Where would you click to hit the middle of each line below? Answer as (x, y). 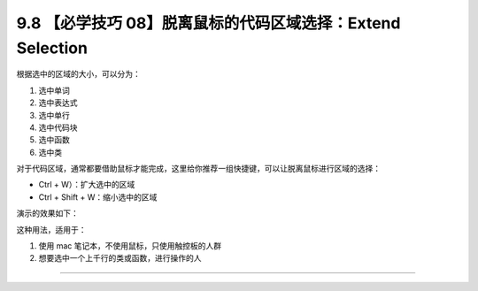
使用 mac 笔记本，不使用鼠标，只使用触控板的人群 (130, 246)
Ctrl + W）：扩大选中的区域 (87, 185)
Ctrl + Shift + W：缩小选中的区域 (98, 197)
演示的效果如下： (47, 213)
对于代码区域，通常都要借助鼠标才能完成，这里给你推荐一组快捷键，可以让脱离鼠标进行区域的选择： (198, 169)
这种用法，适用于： (51, 229)
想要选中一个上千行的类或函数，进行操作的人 (120, 258)
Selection (52, 48)
